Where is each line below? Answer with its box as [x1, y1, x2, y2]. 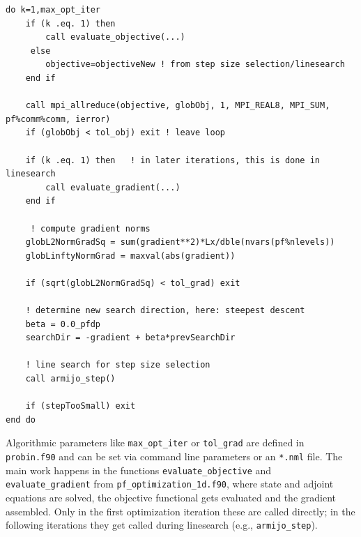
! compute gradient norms [30, 223, 151, 234]
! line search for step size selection [25, 360, 210, 370]
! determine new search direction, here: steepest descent [25, 305, 305, 316]
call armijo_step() [25, 374, 116, 384]
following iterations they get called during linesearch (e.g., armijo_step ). [6, 517, 318, 532]
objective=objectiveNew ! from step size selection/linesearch [45, 59, 345, 70]
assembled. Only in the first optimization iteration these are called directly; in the [6, 504, 355, 518]
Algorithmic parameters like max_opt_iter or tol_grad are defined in [6, 435, 305, 450]
